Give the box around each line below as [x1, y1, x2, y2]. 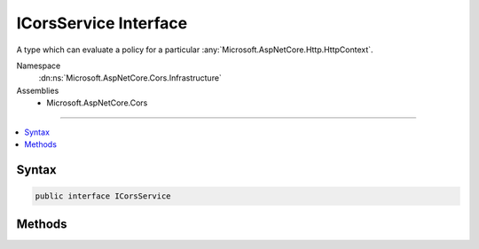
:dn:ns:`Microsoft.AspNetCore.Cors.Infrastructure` [38, 73, 222, 83]
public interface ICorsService [35, 191, 172, 201]
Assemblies [16, 85, 59, 96]
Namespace [16, 60, 61, 71]
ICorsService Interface [16, 13, 188, 33]
